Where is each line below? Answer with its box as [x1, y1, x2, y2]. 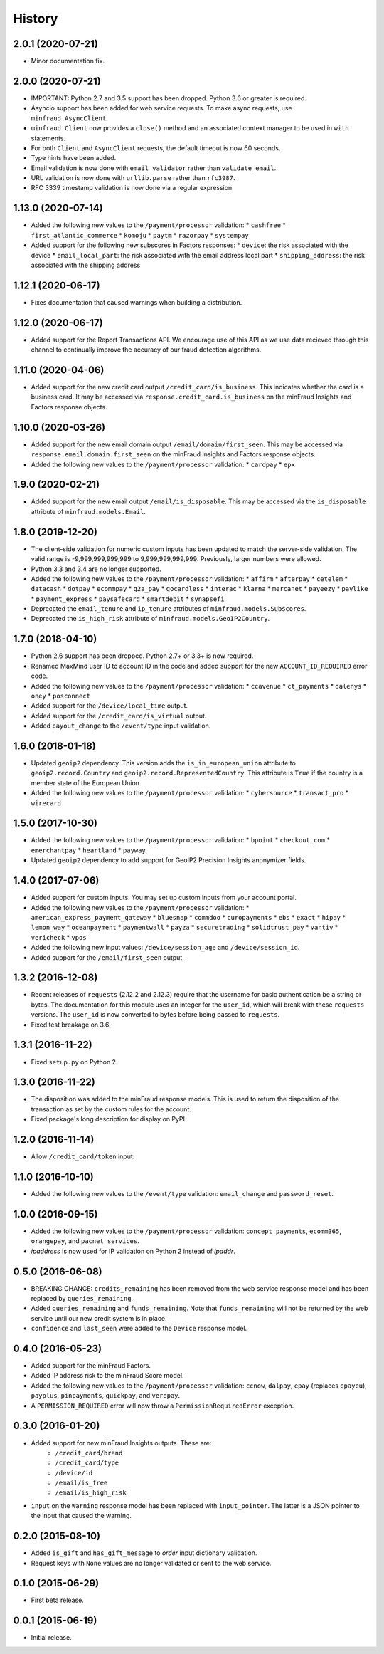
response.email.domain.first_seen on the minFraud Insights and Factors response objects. [31, 450, 316, 459]
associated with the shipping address [31, 261, 141, 269]
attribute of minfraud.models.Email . [31, 507, 146, 515]
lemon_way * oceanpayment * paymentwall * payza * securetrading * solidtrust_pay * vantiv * [31, 923, 338, 932]
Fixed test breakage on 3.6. [31, 1020, 112, 1029]
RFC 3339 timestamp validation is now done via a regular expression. [31, 184, 234, 192]
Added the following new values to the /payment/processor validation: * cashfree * [31, 221, 286, 229]
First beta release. [31, 1596, 85, 1605]
